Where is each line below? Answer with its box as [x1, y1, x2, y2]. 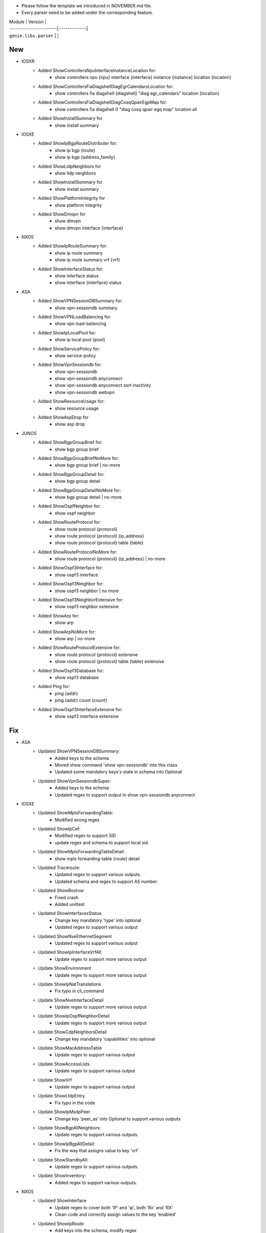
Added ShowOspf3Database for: [38, 667, 104, 673]
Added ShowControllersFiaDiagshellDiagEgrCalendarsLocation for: [38, 83, 174, 89]
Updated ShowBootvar [38, 888, 85, 894]
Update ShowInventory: [38, 1173, 86, 1179]
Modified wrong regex [55, 817, 100, 823]
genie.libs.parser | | [9, 33, 59, 38]
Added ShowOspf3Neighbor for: [38, 581, 104, 587]
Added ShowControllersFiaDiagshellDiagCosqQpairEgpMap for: [38, 99, 167, 106]
